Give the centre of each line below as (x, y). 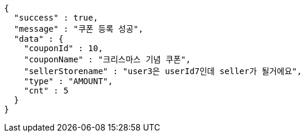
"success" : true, (56, 18)
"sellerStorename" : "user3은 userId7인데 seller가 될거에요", (163, 71)
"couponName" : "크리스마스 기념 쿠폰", (107, 59)
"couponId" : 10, (63, 48)
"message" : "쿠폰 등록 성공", (79, 29)
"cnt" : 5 (46, 91)
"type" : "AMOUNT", (68, 81)
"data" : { (39, 39)
